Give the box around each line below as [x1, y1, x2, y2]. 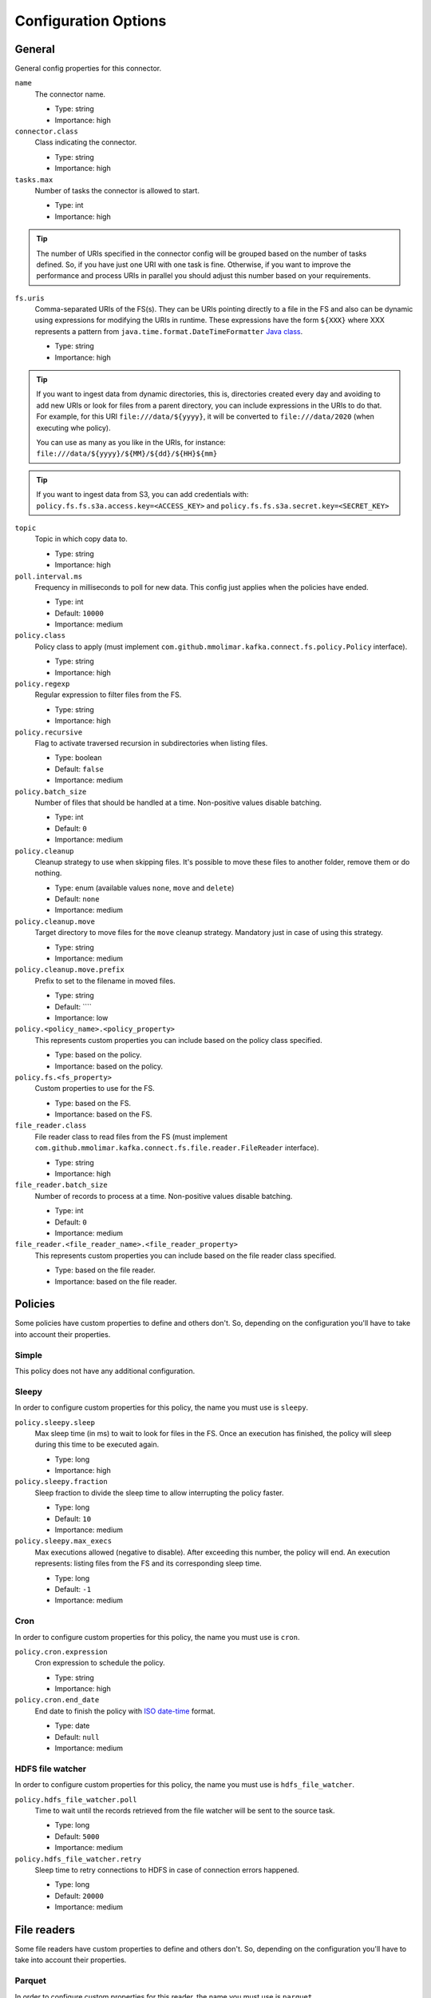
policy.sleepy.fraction [14, 1477, 108, 1487]
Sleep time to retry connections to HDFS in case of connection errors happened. [34, 1865, 299, 1874]
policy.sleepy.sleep [14, 1418, 96, 1427]
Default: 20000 [54, 1891, 104, 1900]
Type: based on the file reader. [54, 1265, 156, 1275]
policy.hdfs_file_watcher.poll [14, 1795, 137, 1804]
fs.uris [14, 293, 45, 303]
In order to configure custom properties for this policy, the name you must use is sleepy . [14, 1403, 309, 1412]
